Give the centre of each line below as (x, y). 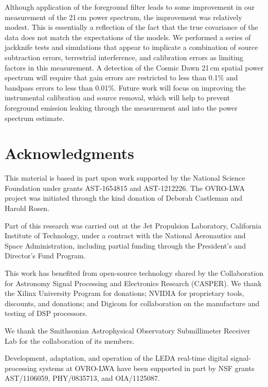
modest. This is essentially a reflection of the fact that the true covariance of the (131, 27)
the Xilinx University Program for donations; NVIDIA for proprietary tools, (124, 293)
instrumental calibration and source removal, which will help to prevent (117, 98)
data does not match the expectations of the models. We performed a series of (128, 37)
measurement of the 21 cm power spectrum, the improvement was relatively (123, 17)
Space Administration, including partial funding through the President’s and (125, 245)
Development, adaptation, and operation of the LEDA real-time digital (117, 358)
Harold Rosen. (27, 208)
